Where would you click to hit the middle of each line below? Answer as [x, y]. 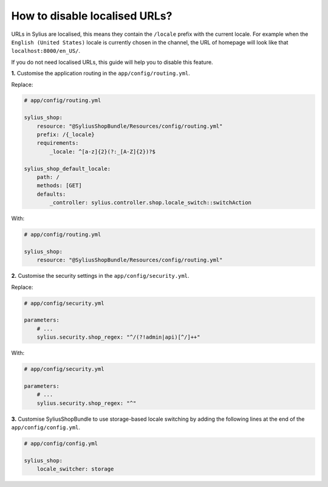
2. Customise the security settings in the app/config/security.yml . [100, 276]
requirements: [58, 143]
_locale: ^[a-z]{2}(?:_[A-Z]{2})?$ [103, 151]
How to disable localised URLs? [92, 16]
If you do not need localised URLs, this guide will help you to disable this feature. [112, 62]
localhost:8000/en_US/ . [46, 51]
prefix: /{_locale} [66, 135]
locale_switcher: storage [75, 469]
